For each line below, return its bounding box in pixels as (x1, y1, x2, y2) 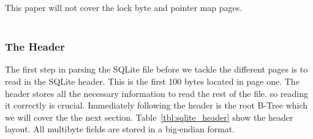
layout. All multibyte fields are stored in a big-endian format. (5, 123, 235, 135)
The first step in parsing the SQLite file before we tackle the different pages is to (5, 63, 308, 76)
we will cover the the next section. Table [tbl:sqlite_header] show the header (5, 110, 293, 123)
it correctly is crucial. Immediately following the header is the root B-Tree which (5, 99, 308, 112)
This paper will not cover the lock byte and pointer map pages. (5, 1, 243, 13)
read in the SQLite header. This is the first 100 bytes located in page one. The (5, 75, 300, 87)
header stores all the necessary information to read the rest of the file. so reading (5, 87, 308, 99)
